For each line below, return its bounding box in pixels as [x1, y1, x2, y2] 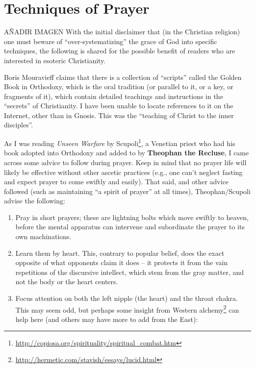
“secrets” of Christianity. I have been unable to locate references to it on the [4, 100, 233, 111]
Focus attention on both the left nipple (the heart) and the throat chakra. [15, 293, 238, 303]
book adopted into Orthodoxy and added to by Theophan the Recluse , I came [4, 147, 249, 158]
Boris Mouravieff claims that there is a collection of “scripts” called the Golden [4, 72, 242, 82]
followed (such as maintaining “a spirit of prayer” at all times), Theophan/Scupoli [4, 186, 251, 196]
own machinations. [15, 231, 72, 242]
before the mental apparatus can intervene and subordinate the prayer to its [15, 221, 245, 232]
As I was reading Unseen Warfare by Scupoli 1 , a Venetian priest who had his [4, 137, 235, 148]
